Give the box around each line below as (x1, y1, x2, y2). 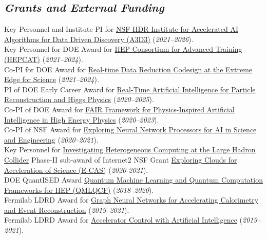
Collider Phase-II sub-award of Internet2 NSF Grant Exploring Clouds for (4, 154, 237, 165)
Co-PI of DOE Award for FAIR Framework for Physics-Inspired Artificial (4, 104, 235, 114)
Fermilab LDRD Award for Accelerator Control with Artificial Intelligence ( (4, 214, 243, 225)
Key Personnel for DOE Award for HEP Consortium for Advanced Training (4, 44, 242, 54)
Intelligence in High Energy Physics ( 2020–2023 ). (4, 114, 159, 125)
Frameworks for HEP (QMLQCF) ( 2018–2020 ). (4, 184, 154, 195)
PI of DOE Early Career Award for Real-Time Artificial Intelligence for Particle (4, 84, 256, 94)
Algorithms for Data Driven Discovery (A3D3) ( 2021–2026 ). (4, 33, 194, 44)
